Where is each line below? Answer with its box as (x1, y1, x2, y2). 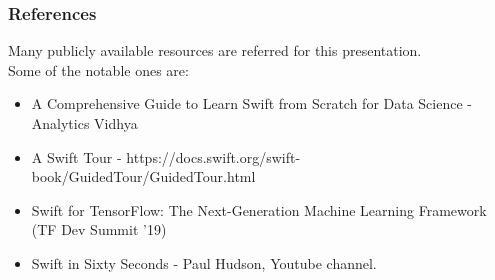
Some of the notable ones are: (8, 59, 189, 80)
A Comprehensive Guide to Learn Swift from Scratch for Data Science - (31, 93, 472, 114)
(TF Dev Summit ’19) (31, 219, 167, 240)
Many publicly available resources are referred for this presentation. (8, 40, 422, 61)
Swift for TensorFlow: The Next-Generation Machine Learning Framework (31, 199, 487, 220)
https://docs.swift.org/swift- (126, 146, 301, 167)
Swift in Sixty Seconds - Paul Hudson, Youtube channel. (31, 252, 377, 273)
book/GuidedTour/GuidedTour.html (31, 166, 256, 187)
